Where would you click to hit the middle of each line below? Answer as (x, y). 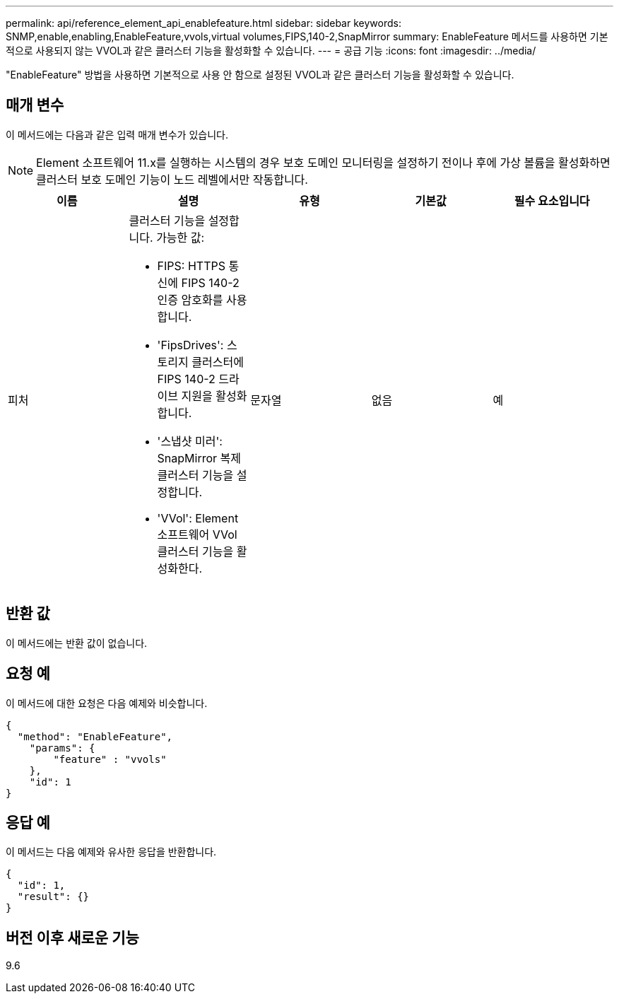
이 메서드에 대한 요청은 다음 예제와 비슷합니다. (107, 703)
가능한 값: (181, 237)
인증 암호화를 (190, 299)
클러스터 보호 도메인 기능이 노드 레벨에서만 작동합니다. (172, 179)
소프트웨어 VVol (197, 534)
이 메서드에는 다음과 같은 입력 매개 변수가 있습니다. (117, 134)
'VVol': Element (198, 518)
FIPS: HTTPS (191, 265)
